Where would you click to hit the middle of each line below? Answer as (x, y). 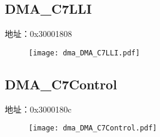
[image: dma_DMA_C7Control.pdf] (93, 128)
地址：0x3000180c (38, 109)
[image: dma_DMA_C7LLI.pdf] (84, 53)
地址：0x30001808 (39, 34)
